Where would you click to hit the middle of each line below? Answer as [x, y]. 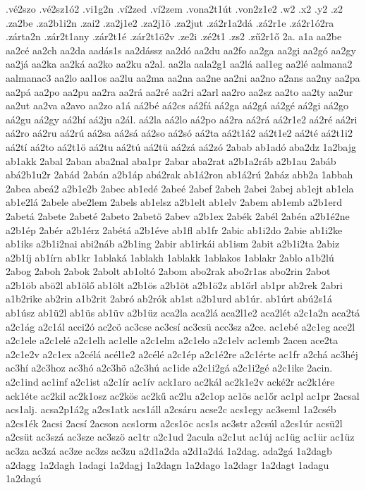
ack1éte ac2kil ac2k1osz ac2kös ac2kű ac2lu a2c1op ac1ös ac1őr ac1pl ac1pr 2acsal [183, 395]
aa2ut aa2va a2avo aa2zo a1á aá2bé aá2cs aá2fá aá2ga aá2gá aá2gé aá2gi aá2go [177, 105]
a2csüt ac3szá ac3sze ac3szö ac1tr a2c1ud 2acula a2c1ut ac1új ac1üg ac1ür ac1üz [180, 437]
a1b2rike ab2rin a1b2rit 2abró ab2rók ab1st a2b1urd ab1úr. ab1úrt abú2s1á [169, 299]
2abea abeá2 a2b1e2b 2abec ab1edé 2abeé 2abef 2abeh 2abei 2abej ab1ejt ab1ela [180, 188]
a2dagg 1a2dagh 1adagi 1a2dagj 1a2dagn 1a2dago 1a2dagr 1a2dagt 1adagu [167, 464]
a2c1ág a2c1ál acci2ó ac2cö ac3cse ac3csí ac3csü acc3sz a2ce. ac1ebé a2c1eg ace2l [181, 326]
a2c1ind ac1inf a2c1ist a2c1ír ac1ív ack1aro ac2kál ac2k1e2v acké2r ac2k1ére [170, 382]
